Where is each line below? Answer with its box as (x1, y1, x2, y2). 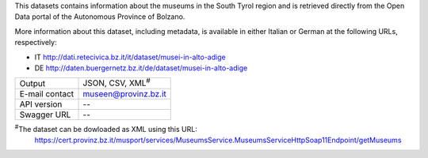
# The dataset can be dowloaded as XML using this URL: (14, 123, 197, 134)
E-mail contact (19, 88, 75, 99)
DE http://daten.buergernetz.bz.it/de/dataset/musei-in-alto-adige (34, 63, 248, 73)
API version (19, 99, 63, 110)
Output (19, 77, 46, 88)
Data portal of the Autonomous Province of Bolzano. (14, 12, 185, 21)
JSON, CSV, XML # (82, 76, 151, 88)
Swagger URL (19, 109, 71, 120)
